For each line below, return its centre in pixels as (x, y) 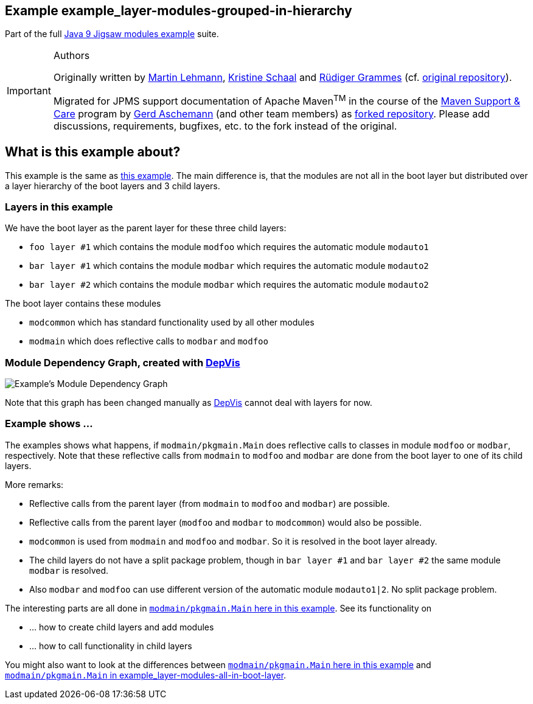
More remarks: (34, 484)
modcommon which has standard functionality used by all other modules (172, 322)
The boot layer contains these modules (83, 304)
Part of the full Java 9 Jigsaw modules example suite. (112, 34)
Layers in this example (59, 207)
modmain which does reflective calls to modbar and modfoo (149, 341)
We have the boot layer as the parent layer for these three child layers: (146, 228)
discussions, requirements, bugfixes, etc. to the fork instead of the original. (225, 126)
